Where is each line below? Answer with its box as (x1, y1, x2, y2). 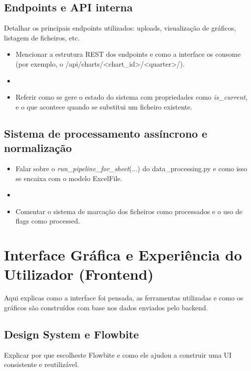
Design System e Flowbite (4, 326, 139, 341)
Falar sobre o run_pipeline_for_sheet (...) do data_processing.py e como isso (15, 163, 248, 173)
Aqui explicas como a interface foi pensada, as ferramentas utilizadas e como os (4, 293, 243, 303)
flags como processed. (15, 216, 80, 226)
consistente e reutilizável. (4, 359, 79, 370)
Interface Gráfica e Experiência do (4, 245, 242, 265)
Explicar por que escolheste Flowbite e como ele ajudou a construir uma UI (4, 349, 232, 360)
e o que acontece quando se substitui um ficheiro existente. (15, 101, 192, 111)
